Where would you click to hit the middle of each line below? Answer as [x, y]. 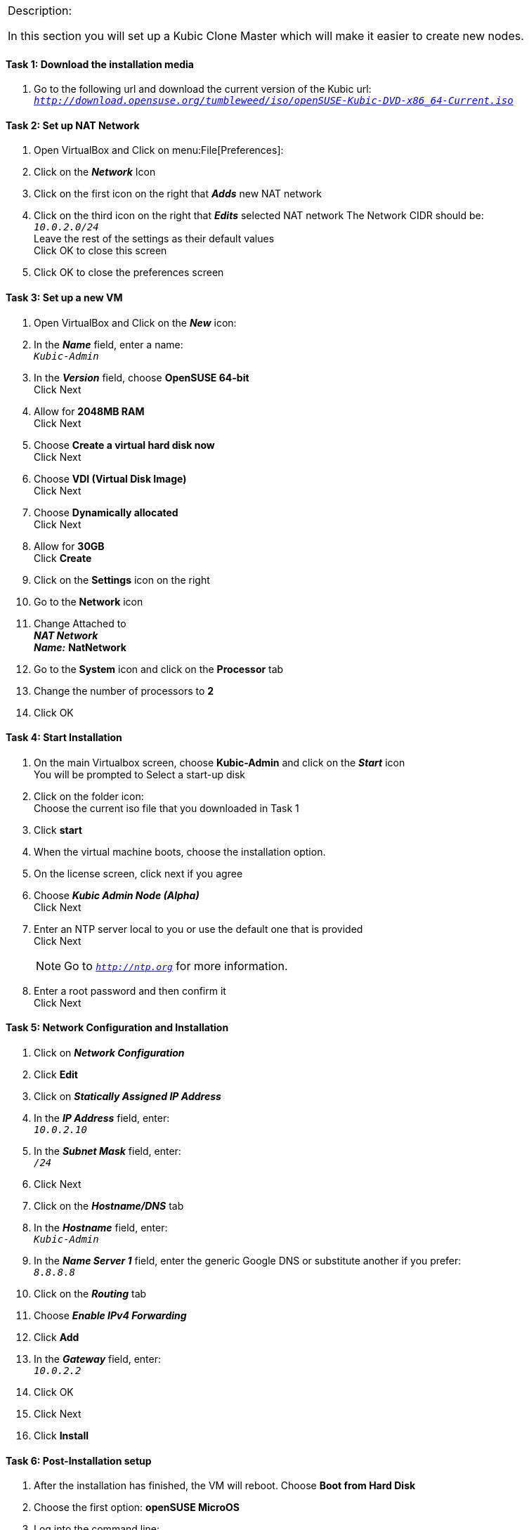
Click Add [57, 1338]
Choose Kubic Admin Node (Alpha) [117, 895]
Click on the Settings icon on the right [122, 580]
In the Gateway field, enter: [98, 1359]
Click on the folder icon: [89, 796]
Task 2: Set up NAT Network [73, 125]
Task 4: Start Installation [64, 738]
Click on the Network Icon [95, 172]
